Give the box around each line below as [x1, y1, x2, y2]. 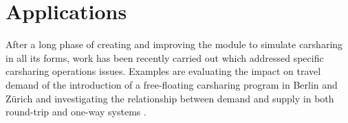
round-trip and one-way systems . [6, 104, 146, 119]
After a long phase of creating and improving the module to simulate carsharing [6, 37, 343, 52]
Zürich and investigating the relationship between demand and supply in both [6, 91, 334, 105]
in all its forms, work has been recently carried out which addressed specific [6, 50, 324, 65]
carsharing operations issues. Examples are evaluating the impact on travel [6, 64, 321, 78]
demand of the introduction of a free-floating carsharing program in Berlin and [6, 77, 338, 91]
